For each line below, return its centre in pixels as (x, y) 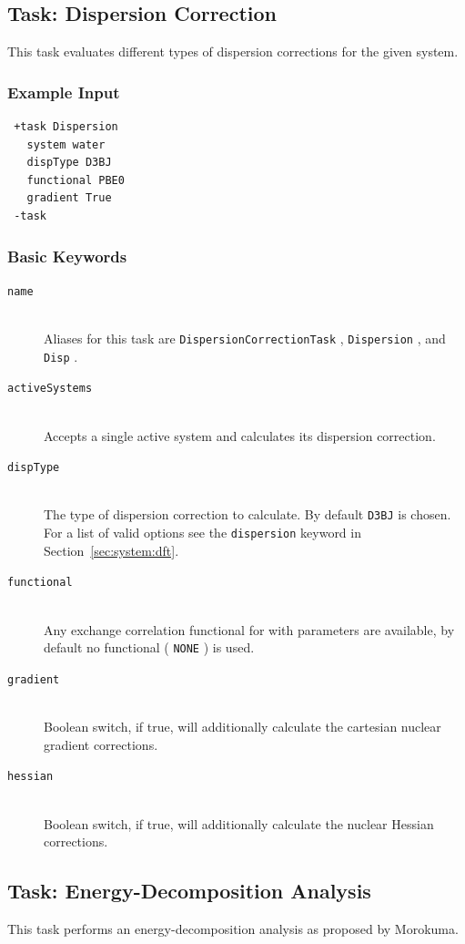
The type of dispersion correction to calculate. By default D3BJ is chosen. (248, 514)
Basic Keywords (67, 256)
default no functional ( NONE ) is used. (149, 647)
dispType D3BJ (69, 163)
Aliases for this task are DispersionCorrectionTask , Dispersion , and (245, 339)
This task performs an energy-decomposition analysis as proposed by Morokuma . (233, 928)
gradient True (69, 198)
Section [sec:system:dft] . (111, 550)
